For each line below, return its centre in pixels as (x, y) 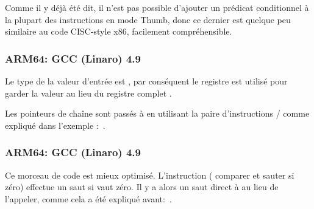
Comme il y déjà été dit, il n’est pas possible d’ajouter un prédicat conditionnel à (157, 7)
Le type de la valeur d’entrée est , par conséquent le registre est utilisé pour (146, 81)
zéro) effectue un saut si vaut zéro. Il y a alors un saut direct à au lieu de (142, 187)
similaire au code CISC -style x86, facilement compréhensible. (119, 31)
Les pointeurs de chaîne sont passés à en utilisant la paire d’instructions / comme (157, 113)
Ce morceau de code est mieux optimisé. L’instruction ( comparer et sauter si (150, 175)
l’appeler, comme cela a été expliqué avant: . (88, 198)
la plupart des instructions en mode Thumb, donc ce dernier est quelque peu (148, 19)
